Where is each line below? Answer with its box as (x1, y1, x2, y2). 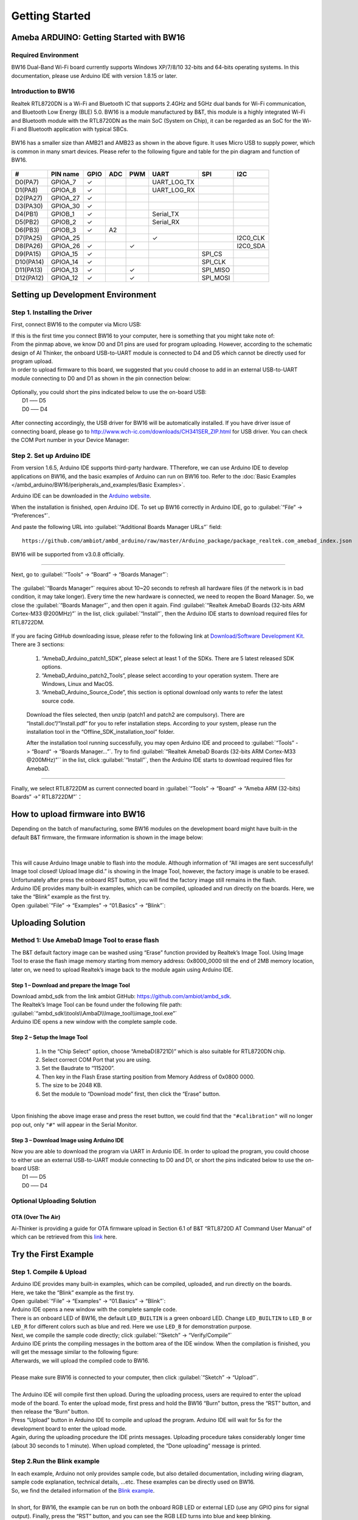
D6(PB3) (15, 226, 40, 234)
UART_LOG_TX (152, 178, 194, 186)
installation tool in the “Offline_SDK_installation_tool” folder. (26, 728, 175, 735)
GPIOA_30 (50, 201, 80, 210)
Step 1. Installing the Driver (11, 308, 92, 316)
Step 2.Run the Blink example (11, 1457, 100, 1465)
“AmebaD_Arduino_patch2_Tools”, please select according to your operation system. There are (41, 672, 279, 679)
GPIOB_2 (50, 218, 77, 226)
